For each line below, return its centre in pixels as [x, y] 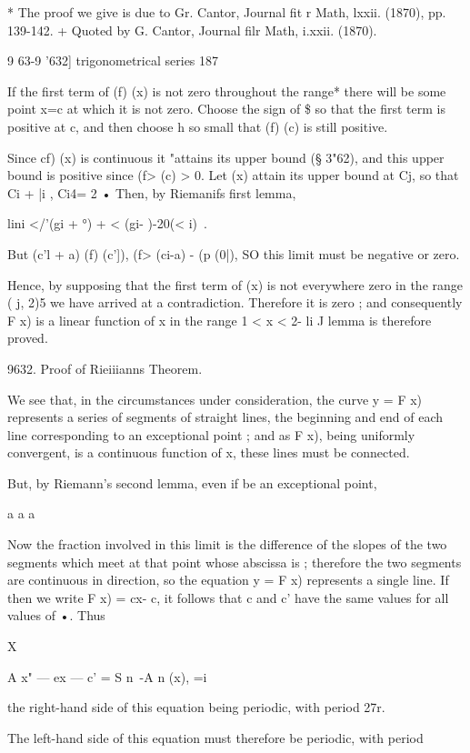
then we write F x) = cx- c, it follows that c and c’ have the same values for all [228, 597]
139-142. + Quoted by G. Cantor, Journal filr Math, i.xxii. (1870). [192, 30]
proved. [28, 338]
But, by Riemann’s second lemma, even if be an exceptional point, [192, 482]
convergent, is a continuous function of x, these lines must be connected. [209, 452]
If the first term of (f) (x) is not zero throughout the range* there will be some [227, 90]
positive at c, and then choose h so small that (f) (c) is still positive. [198, 126]
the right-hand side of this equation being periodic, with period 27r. [196, 707]
